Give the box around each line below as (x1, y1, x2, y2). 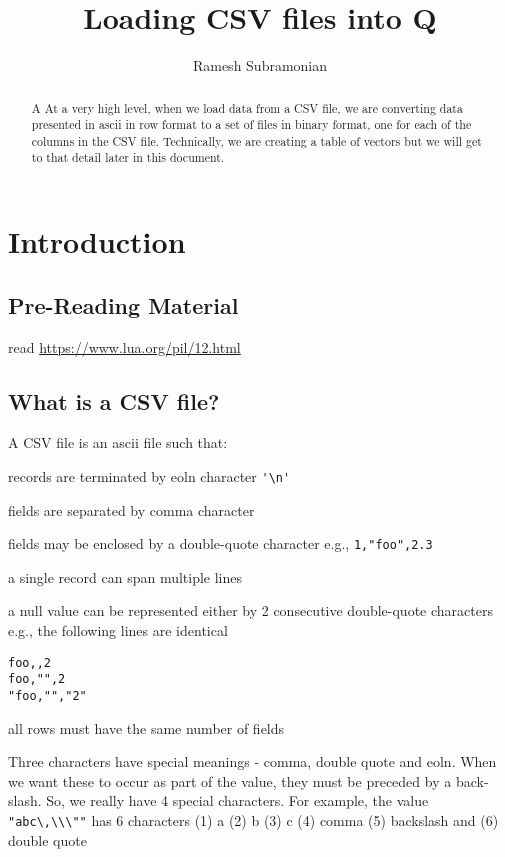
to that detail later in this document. (31, 149, 225, 166)
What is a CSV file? (8, 385, 220, 416)
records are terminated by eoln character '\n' (8, 465, 291, 486)
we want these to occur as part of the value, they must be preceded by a (8, 770, 452, 791)
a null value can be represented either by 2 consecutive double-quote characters (8, 600, 493, 621)
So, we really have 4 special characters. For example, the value (46, 790, 429, 811)
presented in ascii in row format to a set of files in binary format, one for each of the (31, 116, 472, 133)
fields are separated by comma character (8, 499, 255, 520)
